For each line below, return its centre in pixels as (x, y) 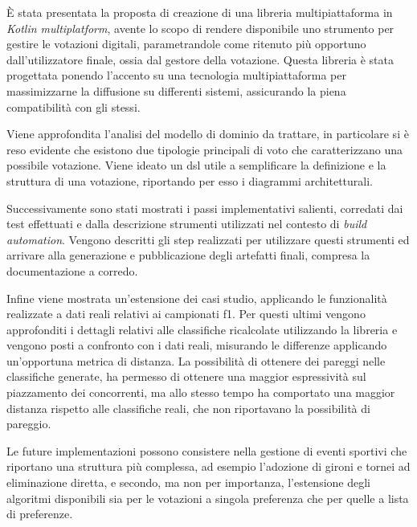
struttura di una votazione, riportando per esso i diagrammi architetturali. (190, 180)
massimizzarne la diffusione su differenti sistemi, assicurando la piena (176, 90)
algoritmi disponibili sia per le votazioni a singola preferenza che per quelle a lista (208, 498)
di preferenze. (40, 514)
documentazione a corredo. (72, 270)
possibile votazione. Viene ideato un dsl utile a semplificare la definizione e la (196, 165)
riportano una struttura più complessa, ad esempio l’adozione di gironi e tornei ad (208, 466)
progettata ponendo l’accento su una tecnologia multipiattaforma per (176, 75)
